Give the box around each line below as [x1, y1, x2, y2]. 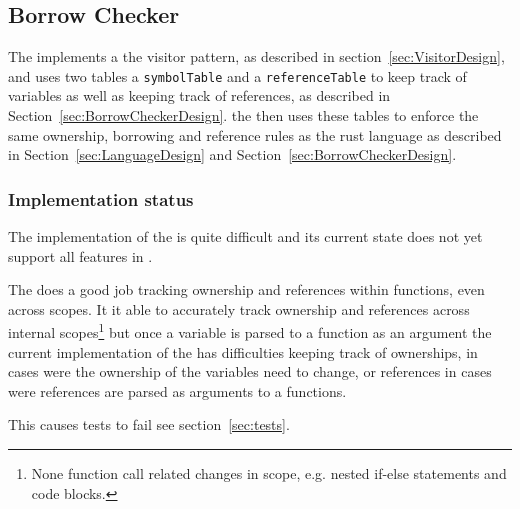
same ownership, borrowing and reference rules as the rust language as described [8, 124, 502, 145]
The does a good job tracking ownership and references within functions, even [8, 279, 485, 300]
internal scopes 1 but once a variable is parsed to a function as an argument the [8, 319, 492, 343]
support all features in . [8, 245, 153, 266]
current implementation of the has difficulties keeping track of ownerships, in [8, 341, 478, 362]
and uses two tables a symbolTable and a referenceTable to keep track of [8, 65, 467, 86]
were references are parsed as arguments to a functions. [8, 380, 347, 401]
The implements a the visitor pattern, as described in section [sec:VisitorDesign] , [8, 46, 505, 67]
